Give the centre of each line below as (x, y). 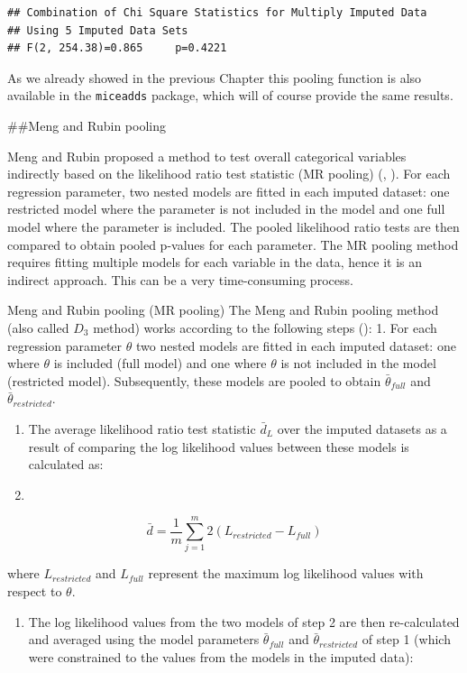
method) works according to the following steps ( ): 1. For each (265, 327)
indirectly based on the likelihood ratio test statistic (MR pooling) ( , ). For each (229, 174)
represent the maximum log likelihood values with (286, 573)
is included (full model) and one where (160, 363)
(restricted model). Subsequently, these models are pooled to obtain (194, 380)
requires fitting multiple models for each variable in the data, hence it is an (215, 262)
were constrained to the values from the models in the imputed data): (221, 656)
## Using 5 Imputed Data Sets (98, 30)
